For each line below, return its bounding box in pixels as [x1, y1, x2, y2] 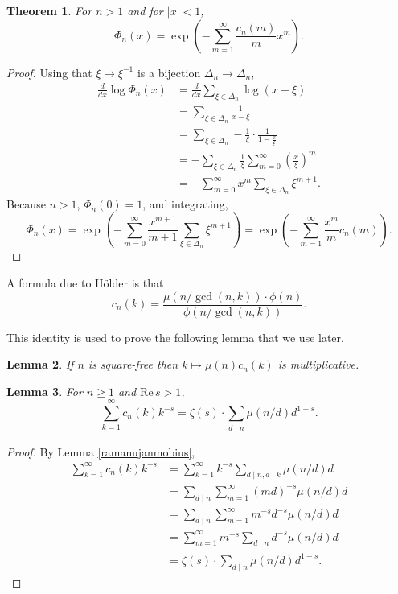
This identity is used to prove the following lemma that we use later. [6, 328, 344, 345]
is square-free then [88, 356, 178, 373]
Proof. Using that [6, 64, 92, 80]
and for [127, 2, 163, 19]
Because [6, 196, 46, 212]
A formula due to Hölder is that [6, 274, 164, 291]
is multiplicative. [277, 356, 359, 373]
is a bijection [137, 64, 201, 80]
